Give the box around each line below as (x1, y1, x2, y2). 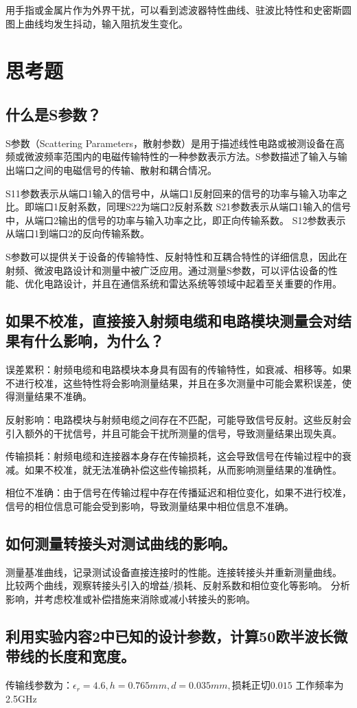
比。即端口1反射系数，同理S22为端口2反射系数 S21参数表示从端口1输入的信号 (5, 199, 352, 214)
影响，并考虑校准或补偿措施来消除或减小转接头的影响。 (5, 592, 255, 606)
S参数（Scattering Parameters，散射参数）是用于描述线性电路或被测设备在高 (5, 135, 345, 150)
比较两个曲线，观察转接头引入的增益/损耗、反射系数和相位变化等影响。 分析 (5, 578, 350, 593)
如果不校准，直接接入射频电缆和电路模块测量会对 (5, 310, 337, 331)
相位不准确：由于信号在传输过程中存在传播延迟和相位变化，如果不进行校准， (5, 485, 352, 500)
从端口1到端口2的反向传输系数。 (5, 226, 150, 241)
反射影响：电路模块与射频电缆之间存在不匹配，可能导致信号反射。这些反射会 (5, 412, 352, 427)
